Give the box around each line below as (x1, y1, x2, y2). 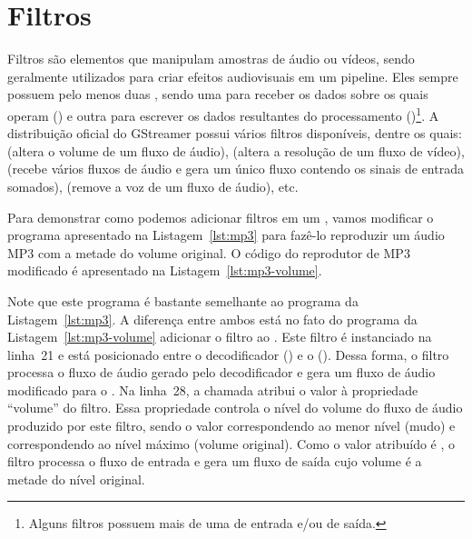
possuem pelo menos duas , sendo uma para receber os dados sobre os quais (7, 85, 428, 104)
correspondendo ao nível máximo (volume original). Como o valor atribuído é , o (7, 434, 456, 453)
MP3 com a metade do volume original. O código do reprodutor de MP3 (7, 243, 410, 262)
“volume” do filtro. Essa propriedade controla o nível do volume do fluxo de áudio (7, 398, 463, 417)
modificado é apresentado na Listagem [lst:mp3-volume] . (7, 261, 322, 280)
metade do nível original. (7, 469, 145, 488)
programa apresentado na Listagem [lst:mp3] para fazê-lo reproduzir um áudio (7, 225, 445, 245)
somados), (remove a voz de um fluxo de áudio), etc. (7, 176, 299, 195)
